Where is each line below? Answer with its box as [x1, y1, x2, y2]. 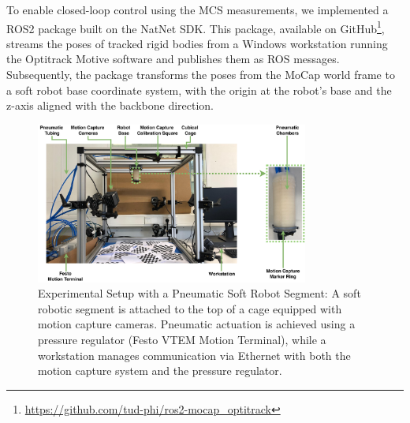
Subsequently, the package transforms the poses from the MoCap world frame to [6, 66, 395, 83]
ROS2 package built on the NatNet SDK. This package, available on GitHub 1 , [6, 17, 385, 36]
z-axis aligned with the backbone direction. [6, 97, 214, 114]
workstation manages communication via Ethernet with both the [38, 346, 351, 363]
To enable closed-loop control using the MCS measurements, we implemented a [6, 2, 389, 17]
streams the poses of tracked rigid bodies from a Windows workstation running [6, 35, 388, 51]
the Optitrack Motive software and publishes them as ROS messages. [6, 51, 340, 67]
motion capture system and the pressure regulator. [38, 362, 282, 379]
